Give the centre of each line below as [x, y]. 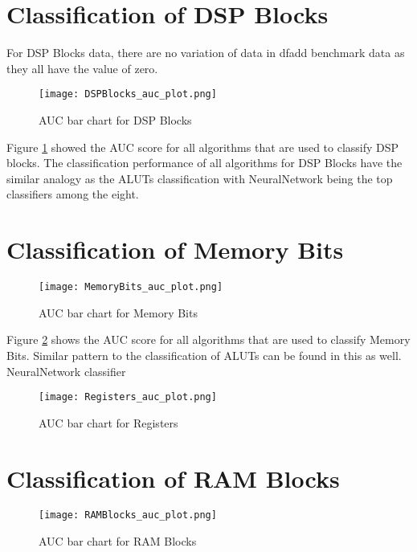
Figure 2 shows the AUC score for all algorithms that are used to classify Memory [208, 339]
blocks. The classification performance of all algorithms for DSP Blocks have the [204, 163]
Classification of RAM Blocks [173, 478]
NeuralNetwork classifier [66, 371]
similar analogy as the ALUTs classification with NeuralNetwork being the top [200, 178]
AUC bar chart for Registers [108, 422]
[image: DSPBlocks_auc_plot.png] [128, 94]
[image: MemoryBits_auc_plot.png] [131, 287]
